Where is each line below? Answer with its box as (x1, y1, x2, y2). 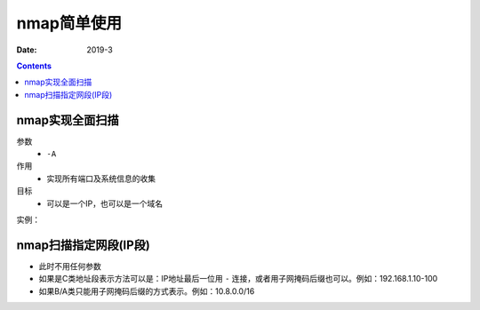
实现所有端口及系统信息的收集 (46, 173, 156, 184)
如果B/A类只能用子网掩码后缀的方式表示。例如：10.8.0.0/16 (38, 285, 255, 297)
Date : (16, 44, 37, 55)
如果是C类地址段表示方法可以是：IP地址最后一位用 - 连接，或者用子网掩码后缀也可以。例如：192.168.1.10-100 (38, 274, 438, 284)
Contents (16, 60, 52, 71)
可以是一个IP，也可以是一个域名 (46, 198, 164, 209)
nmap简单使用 (16, 13, 122, 33)
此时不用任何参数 (38, 260, 101, 271)
